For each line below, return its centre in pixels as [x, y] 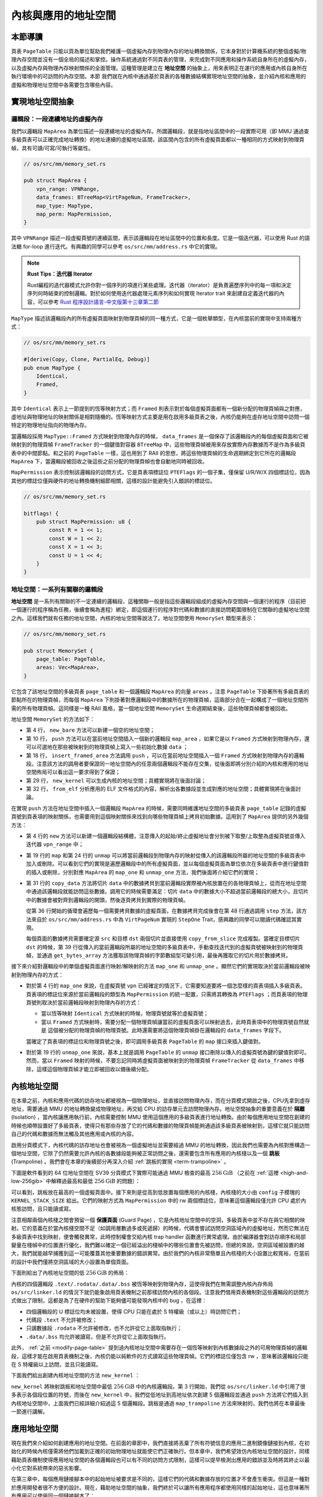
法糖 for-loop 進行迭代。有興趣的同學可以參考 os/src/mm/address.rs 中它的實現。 [116, 246]
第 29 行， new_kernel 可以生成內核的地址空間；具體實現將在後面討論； [116, 780]
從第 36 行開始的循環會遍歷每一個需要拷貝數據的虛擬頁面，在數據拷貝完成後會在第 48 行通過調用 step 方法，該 [164, 911]
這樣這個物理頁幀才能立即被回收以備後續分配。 [94, 1069]
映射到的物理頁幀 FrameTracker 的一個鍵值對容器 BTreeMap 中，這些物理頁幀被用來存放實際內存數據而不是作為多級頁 [158, 445]
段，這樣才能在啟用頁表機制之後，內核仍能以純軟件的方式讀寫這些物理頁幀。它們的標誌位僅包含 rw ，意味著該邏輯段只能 [160, 1356]
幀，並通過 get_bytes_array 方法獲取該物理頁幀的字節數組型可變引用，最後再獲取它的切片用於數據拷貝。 [159, 956]
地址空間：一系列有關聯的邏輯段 [57, 589]
